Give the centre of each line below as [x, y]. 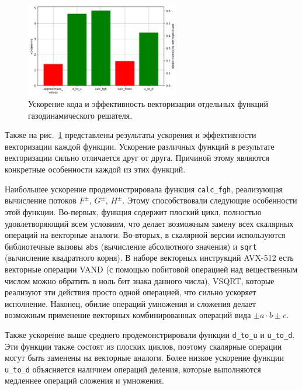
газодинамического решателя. [80, 115]
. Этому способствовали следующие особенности [210, 200]
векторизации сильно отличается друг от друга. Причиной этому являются [137, 158]
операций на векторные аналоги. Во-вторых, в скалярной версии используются [145, 235]
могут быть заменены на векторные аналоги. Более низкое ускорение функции [144, 358]
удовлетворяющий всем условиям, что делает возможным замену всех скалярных [149, 223]
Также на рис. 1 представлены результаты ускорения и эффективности [131, 135]
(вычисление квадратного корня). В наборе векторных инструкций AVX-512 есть [149, 258]
